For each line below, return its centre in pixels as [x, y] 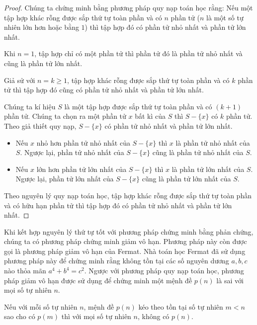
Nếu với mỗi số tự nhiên [41, 306]
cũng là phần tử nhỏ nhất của [198, 152]
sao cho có [20, 316]
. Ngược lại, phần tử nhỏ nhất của [72, 152]
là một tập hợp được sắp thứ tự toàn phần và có [138, 106]
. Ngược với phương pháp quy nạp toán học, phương [164, 271]
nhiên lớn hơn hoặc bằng [42, 27]
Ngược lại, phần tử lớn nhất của [65, 179]
